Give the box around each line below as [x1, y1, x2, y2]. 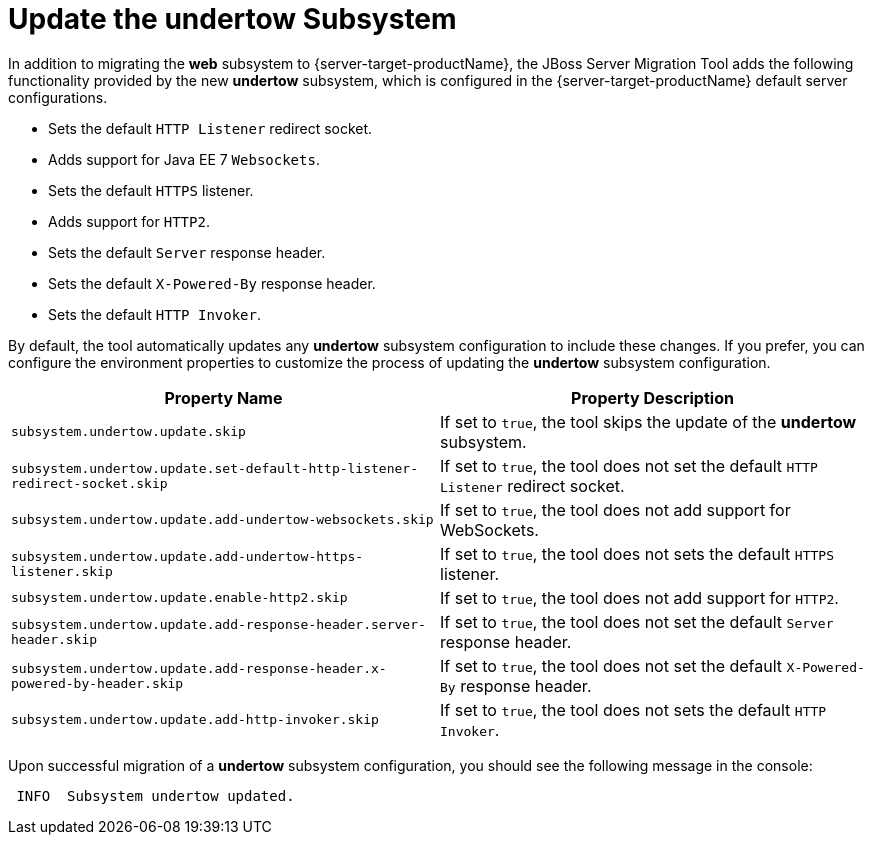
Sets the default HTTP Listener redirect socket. [48, 119, 373, 137]
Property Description [571, 387, 734, 408]
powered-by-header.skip [11, 675, 184, 691]
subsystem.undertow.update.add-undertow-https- [11, 548, 364, 564]
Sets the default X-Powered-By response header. [48, 274, 376, 292]
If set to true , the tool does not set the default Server [440, 611, 834, 632]
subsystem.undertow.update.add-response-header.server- [11, 616, 426, 632]
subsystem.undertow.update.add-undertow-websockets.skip [11, 512, 434, 528]
